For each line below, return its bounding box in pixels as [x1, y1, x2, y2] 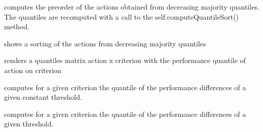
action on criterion [4, 64, 61, 75]
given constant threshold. [4, 92, 82, 102]
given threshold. [4, 118, 54, 129]
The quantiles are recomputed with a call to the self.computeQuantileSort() [4, 11, 239, 22]
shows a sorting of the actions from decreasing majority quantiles [4, 38, 206, 48]
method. [4, 21, 30, 32]
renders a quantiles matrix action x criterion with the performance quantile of [4, 55, 246, 65]
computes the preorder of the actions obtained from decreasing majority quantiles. [4, 2, 259, 12]
